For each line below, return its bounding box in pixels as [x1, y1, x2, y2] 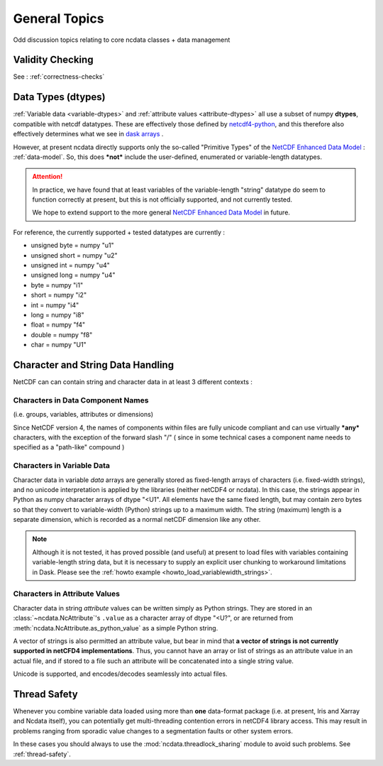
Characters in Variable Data [13, 461, 110, 471]
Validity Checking [13, 54, 94, 66]
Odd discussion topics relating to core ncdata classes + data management [13, 35, 231, 44]
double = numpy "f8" [30, 330, 93, 339]
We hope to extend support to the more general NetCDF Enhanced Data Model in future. [32, 208, 291, 217]
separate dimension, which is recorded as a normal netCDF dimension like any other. [13, 515, 261, 524]
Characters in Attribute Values [13, 589, 121, 599]
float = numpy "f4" [30, 320, 85, 329]
